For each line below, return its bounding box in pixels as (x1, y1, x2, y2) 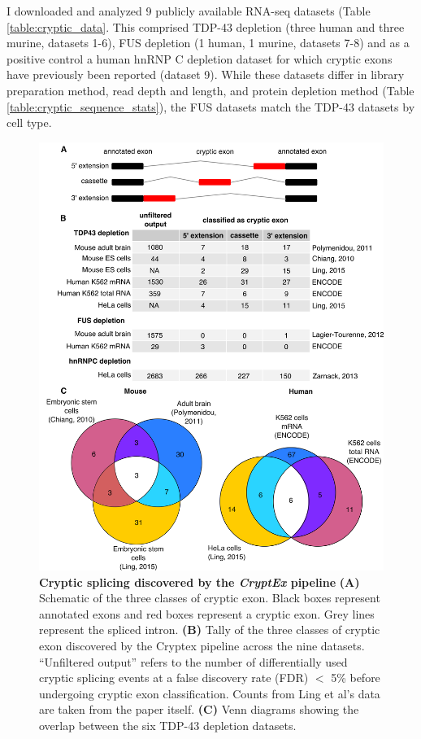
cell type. (7, 114, 52, 131)
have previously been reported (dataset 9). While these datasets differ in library (7, 66, 405, 83)
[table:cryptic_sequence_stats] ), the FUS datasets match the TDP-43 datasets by (7, 98, 415, 115)
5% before (331, 669, 380, 686)
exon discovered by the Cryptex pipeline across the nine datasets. (39, 636, 365, 654)
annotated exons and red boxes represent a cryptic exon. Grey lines (39, 605, 375, 622)
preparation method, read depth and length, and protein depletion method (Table (7, 81, 414, 98)
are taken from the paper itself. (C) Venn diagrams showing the (39, 701, 359, 718)
